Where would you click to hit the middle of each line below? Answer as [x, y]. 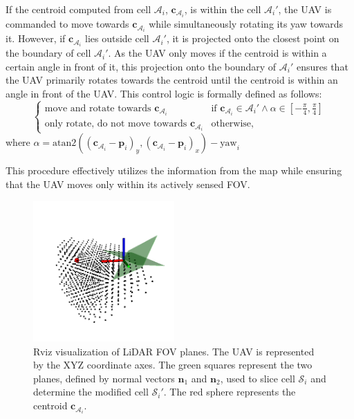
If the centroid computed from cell [78, 9]
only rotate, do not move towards [116, 124]
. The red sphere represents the [230, 392]
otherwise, [232, 124]
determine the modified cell [91, 392]
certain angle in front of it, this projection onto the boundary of [141, 66]
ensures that [322, 66]
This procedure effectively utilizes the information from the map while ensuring [174, 170]
